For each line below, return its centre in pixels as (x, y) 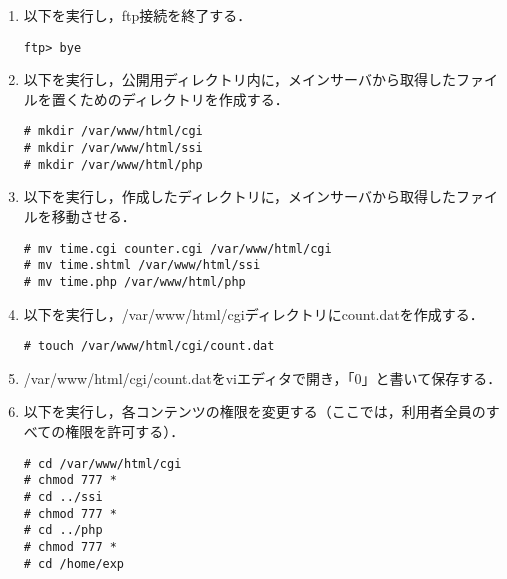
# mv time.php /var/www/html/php (134, 281)
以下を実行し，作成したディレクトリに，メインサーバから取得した (239, 196)
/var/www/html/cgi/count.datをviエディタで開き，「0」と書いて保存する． (262, 377)
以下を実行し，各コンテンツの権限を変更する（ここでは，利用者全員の (254, 411)
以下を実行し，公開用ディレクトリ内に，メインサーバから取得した (239, 79)
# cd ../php (63, 530)
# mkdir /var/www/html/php (113, 164)
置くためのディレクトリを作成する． (170, 98)
